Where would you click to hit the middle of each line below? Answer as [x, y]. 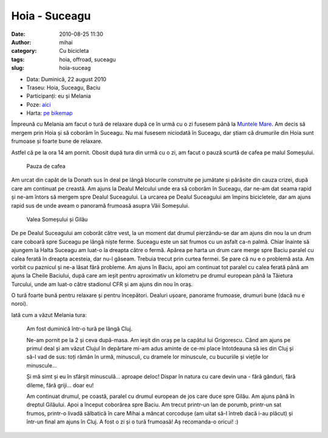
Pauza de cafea [46, 166]
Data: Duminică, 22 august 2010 [66, 79]
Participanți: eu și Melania [59, 96]
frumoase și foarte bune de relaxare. [57, 141]
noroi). [19, 304]
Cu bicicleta [74, 51]
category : [24, 51]
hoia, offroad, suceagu [87, 59]
